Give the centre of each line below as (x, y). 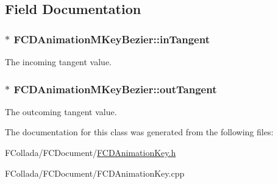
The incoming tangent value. (58, 62)
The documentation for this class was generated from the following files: (139, 132)
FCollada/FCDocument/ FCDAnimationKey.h (91, 152)
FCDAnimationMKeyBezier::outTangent (115, 89)
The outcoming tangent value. (61, 111)
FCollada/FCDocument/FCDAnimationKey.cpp (95, 173)
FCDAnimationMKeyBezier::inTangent (112, 39)
